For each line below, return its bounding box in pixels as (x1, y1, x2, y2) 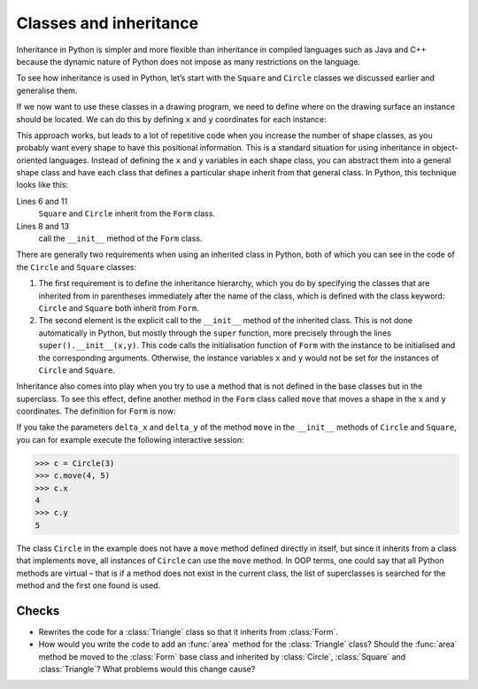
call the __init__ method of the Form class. (38, 233, 203, 244)
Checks (16, 603, 60, 618)
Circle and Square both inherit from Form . (38, 302, 199, 314)
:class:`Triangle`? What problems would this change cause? (38, 664, 256, 675)
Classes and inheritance (16, 13, 199, 33)
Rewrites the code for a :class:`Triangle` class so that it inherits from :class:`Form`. (38, 626, 338, 637)
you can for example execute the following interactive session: (16, 434, 244, 445)
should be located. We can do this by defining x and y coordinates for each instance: (16, 113, 327, 124)
